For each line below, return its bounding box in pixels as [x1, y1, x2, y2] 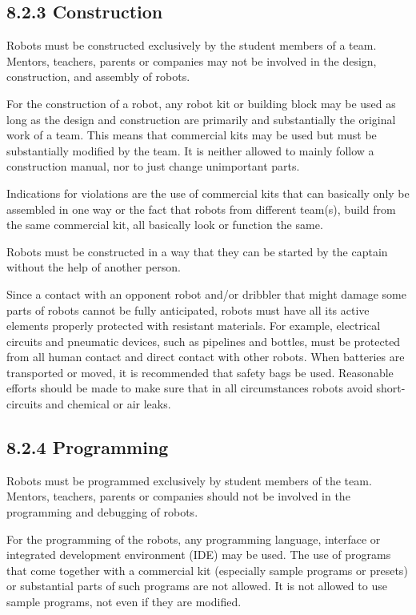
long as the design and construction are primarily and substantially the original [6, 111, 396, 127]
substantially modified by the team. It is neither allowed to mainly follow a [6, 142, 374, 159]
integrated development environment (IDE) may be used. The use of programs [6, 546, 391, 563]
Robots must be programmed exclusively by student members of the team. [6, 472, 372, 488]
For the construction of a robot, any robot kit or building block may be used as [6, 94, 396, 111]
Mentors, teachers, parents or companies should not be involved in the [6, 488, 350, 504]
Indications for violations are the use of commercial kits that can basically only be [6, 184, 410, 201]
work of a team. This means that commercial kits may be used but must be [6, 127, 377, 143]
